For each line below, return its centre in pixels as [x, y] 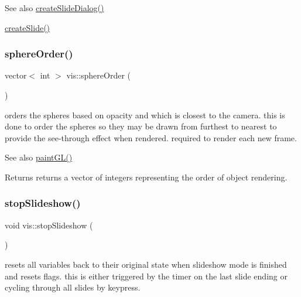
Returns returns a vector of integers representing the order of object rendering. [146, 177]
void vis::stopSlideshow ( [49, 225]
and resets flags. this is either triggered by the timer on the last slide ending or [146, 276]
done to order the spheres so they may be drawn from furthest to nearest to [141, 126]
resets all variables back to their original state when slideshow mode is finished [146, 264]
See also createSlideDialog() [54, 8]
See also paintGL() [39, 157]
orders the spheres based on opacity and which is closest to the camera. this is [145, 115]
